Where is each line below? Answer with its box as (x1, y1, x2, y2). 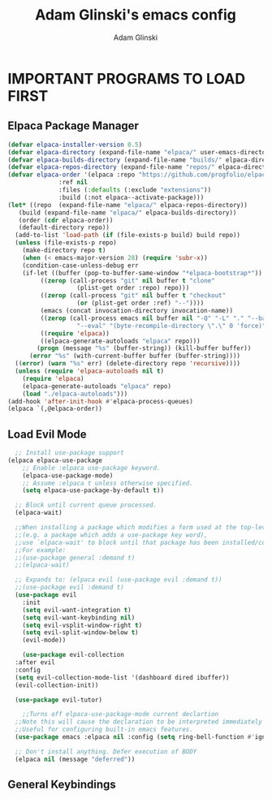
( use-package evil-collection (22, 651, 125, 659)
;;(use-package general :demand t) (15, 554, 136, 562)
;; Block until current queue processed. (15, 501, 158, 509)
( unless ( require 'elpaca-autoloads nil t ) (15, 367, 164, 375)
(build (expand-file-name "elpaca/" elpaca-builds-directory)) (18, 209, 237, 217)
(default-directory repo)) (18, 223, 110, 232)
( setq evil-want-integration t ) (22, 606, 132, 614)
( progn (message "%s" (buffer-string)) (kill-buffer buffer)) (37, 344, 252, 352)
